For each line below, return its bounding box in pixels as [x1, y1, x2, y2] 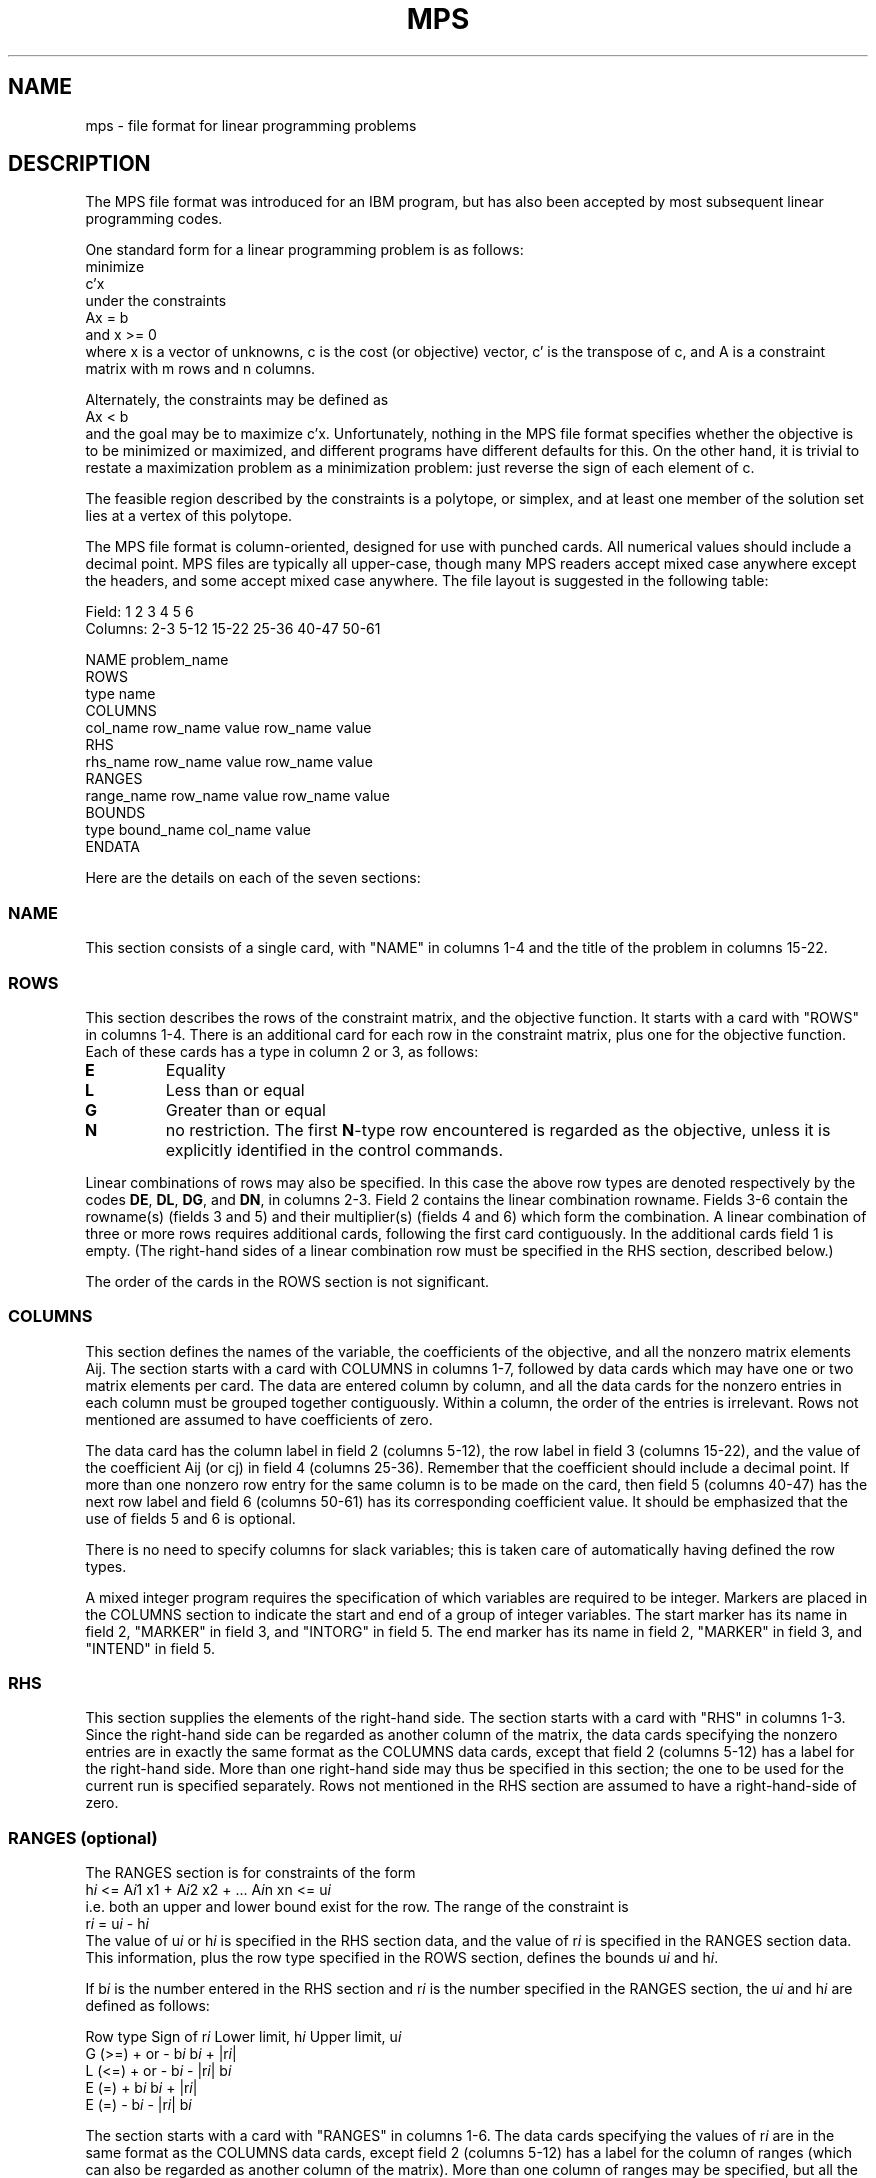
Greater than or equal [165, 1099, 326, 1120]
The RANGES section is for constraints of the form [85, 1864, 416, 1882]
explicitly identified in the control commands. [165, 1139, 504, 1160]
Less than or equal [165, 1079, 305, 1100]
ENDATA [85, 838, 140, 856]
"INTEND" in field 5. [85, 1639, 215, 1657]
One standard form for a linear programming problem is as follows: [85, 241, 524, 259]
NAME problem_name [85, 651, 229, 669]
